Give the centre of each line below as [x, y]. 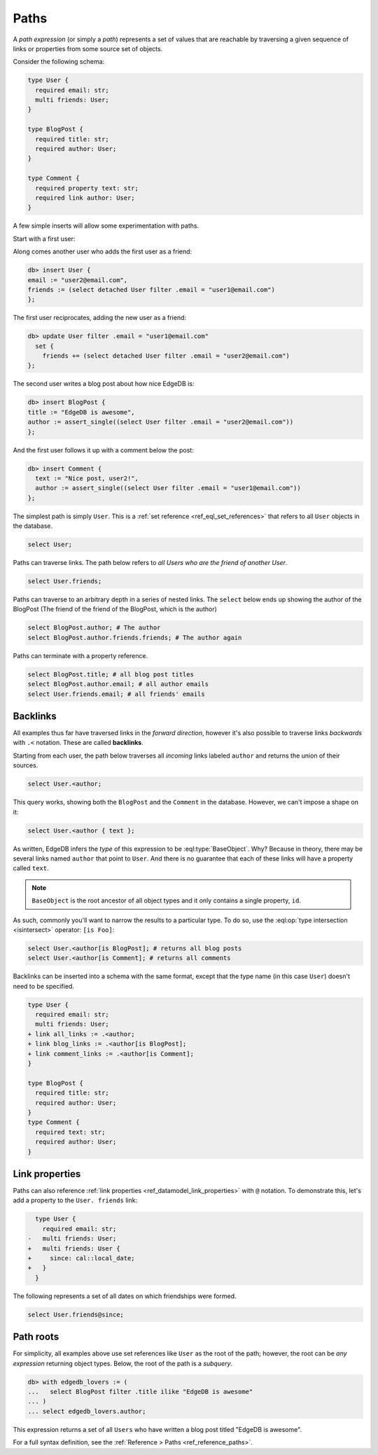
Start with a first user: [44, 239]
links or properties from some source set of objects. [88, 48]
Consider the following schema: [59, 62]
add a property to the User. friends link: [75, 1200]
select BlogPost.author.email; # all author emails [118, 684]
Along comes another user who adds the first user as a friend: [103, 251]
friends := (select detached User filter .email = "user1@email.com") [152, 290]
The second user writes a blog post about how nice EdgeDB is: [104, 384]
